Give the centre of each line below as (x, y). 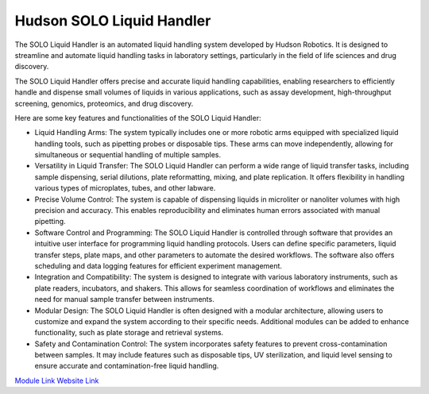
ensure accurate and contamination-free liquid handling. (127, 366)
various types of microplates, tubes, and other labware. (125, 188)
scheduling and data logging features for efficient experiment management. (158, 265)
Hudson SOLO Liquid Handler (113, 21)
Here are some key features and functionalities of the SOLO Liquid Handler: (138, 118)
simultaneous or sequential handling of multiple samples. (128, 155)
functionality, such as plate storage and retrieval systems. (129, 333)
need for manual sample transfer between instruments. (124, 299)
